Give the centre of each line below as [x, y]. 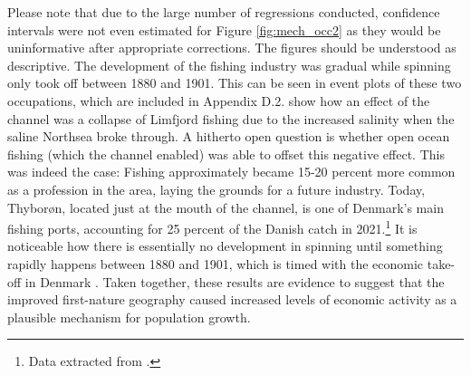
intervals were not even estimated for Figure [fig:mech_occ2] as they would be [224, 29]
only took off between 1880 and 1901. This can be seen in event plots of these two [235, 83]
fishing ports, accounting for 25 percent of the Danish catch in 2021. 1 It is [212, 227]
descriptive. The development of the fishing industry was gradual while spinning [229, 65]
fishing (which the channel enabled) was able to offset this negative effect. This [226, 154]
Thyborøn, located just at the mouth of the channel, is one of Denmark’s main [226, 207]
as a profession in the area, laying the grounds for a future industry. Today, [216, 189]
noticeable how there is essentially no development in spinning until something [225, 246]
